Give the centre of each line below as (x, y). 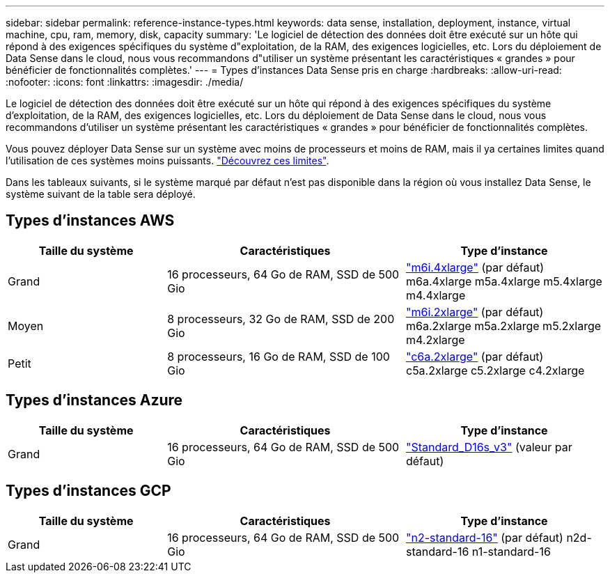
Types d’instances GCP (88, 491)
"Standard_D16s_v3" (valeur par (489, 447)
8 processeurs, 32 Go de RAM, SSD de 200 (281, 319)
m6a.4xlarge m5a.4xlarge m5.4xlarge (504, 281)
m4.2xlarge (435, 339)
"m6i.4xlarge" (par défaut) (475, 267)
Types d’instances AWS (90, 221)
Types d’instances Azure (94, 400)
